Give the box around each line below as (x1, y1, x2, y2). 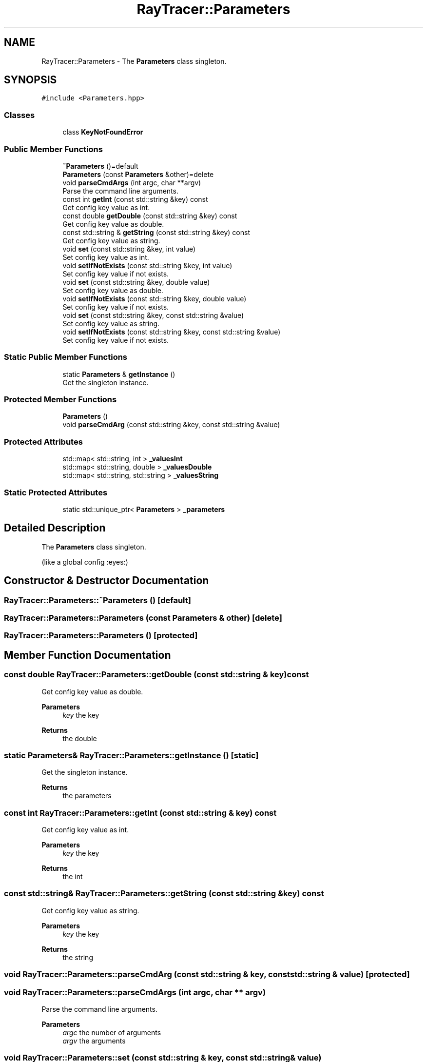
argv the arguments (62, 1036, 126, 1045)
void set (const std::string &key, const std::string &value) (62, 311, 244, 319)
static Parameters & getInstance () (62, 370, 175, 378)
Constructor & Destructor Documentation (4, 574, 209, 587)
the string (62, 953, 93, 962)
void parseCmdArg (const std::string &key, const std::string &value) (62, 420, 280, 429)
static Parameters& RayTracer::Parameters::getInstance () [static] (4, 750, 259, 760)
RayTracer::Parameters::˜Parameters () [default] (4, 595, 191, 605)
